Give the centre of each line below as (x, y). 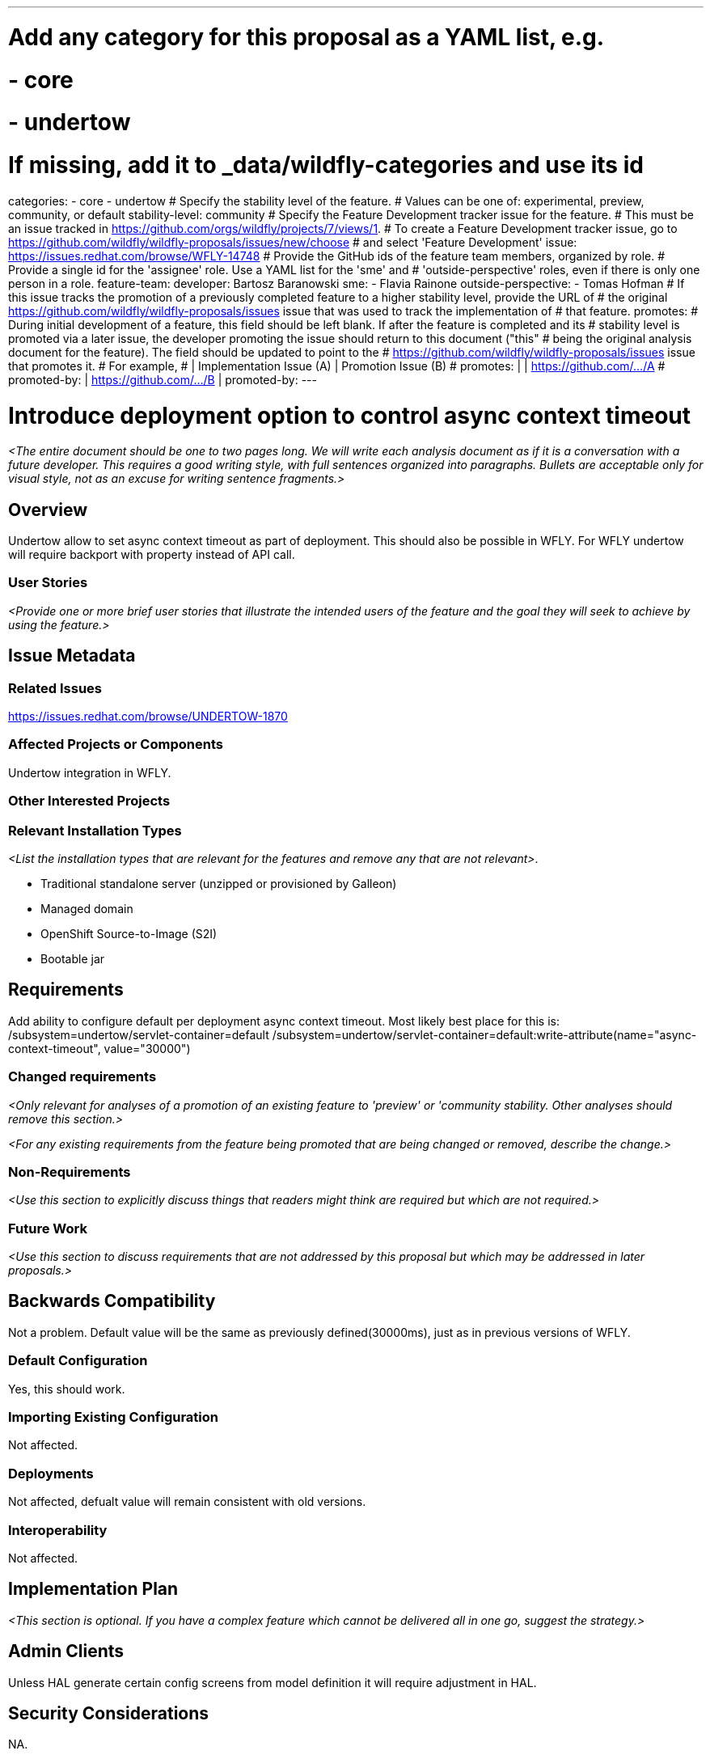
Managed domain (87, 908)
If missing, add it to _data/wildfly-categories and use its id (326, 165)
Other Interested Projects (89, 801)
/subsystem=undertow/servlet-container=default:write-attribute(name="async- (484, 1034)
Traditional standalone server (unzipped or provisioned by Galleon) (219, 883)
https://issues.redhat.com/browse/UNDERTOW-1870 (148, 717)
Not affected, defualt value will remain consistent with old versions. (187, 1502)
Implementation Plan (93, 1589)
